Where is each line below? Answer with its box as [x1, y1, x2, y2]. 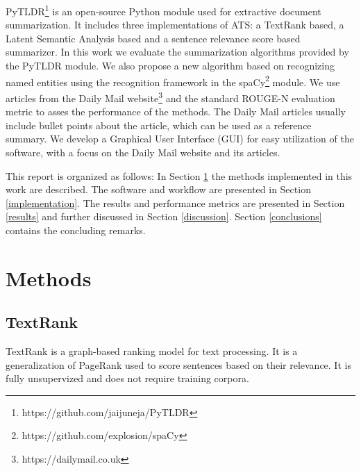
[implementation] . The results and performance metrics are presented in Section [6, 195, 345, 210]
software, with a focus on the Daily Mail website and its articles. [6, 144, 280, 159]
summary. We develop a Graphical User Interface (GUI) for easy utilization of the [6, 131, 354, 146]
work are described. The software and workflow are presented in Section [6, 182, 311, 197]
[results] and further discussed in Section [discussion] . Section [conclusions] [6, 209, 322, 224]
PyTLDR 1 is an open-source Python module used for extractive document [6, 2, 321, 18]
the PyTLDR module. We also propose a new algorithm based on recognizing [6, 58, 335, 73]
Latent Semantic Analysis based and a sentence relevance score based [6, 31, 301, 45]
